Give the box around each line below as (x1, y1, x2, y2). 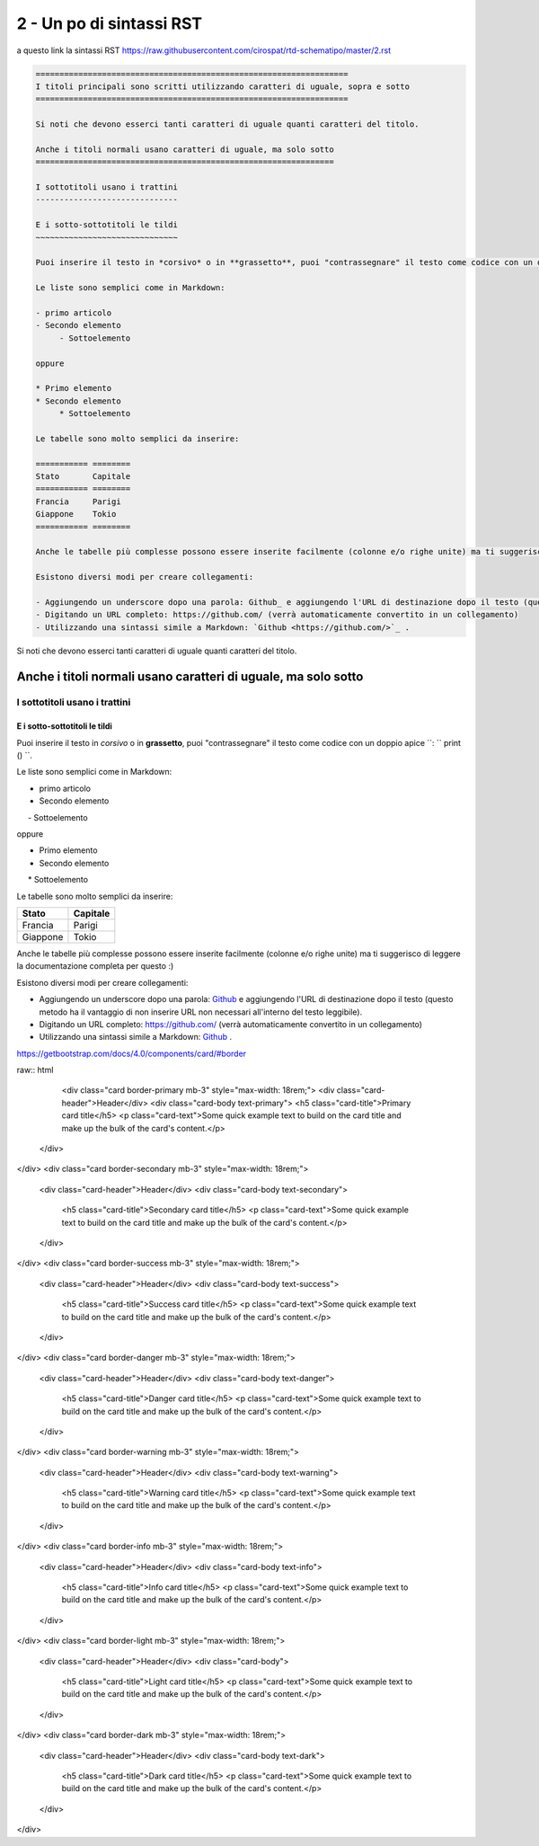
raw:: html (16, 1065, 54, 1076)
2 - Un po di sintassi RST (16, 13, 203, 33)
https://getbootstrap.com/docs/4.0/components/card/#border (16, 1048, 247, 1059)
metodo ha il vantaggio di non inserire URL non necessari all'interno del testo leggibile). (39, 1007, 363, 1017)
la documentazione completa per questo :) (16, 961, 174, 972)
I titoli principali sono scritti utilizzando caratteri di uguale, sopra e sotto (35, 81, 411, 92)
